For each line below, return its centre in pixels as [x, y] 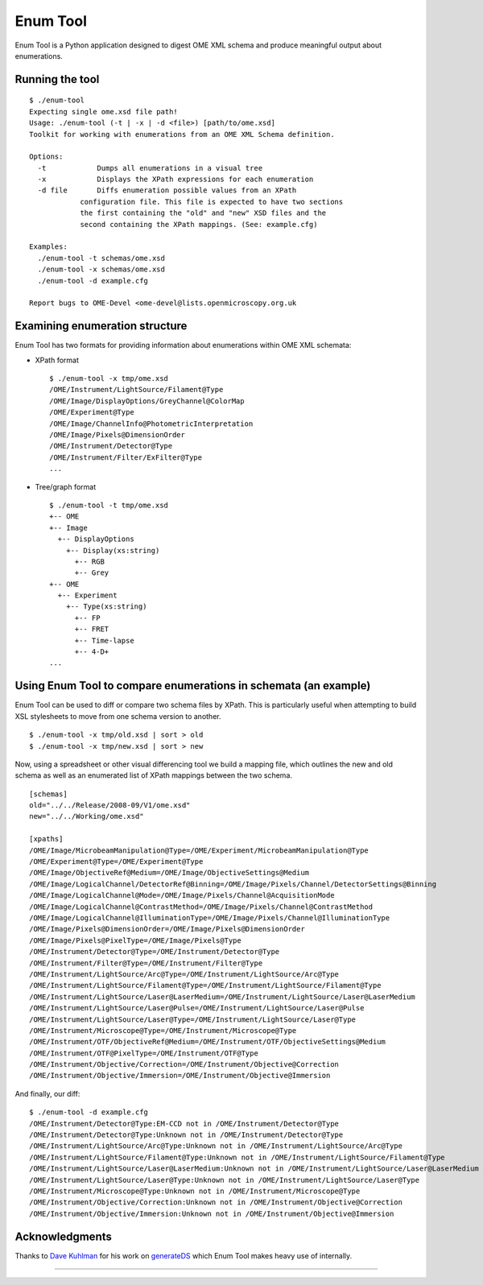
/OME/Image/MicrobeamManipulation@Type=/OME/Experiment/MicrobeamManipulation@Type [199, 850]
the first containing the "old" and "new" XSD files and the [203, 213]
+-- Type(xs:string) [106, 607]
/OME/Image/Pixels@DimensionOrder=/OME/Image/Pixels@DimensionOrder [167, 929]
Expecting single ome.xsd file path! [104, 112]
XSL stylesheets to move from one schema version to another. [118, 716]
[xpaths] [46, 839]
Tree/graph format [66, 486]
